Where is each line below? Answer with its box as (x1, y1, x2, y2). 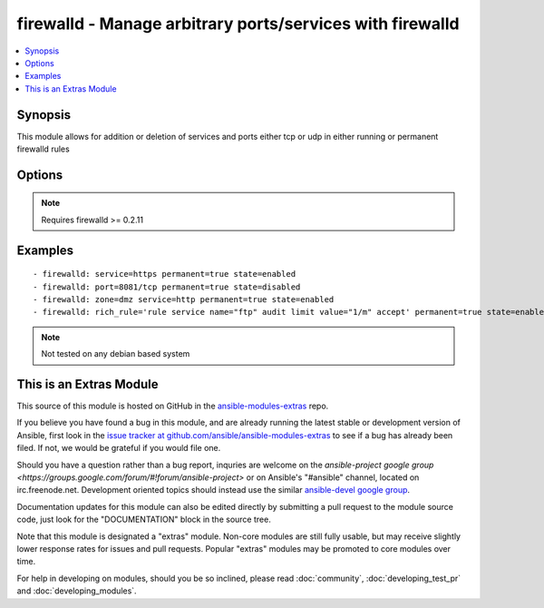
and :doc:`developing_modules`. (16, 585, 137, 596)
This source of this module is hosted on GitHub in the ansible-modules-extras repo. (16, 400, 329, 412)
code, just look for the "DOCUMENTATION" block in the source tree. (16, 514, 271, 525)
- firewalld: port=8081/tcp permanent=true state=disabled (33, 281, 301, 292)
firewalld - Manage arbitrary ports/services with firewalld (16, 14, 460, 34)
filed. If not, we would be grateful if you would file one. (16, 443, 221, 454)
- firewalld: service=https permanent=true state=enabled (33, 269, 296, 279)
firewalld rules (16, 143, 70, 154)
